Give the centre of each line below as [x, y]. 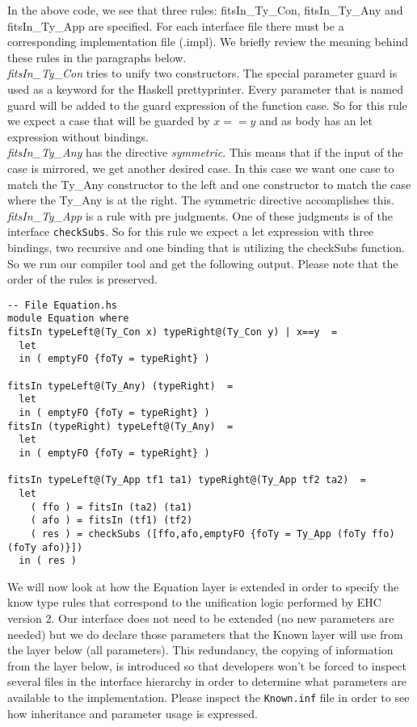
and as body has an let [316, 121]
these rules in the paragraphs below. [97, 57]
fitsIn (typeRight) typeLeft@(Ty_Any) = [120, 426]
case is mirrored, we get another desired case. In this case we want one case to [201, 168]
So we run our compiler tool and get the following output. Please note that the [203, 263]
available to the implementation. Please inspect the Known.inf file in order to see [208, 698]
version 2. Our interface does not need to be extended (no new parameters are [201, 618]
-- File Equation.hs [63, 305]
